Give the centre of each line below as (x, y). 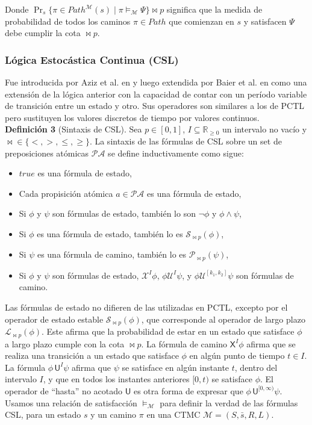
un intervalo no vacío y (265, 129)
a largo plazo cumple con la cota (65, 343)
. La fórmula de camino (184, 343)
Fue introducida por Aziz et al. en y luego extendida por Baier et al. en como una (156, 82)
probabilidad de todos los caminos (68, 21)
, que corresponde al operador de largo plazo (223, 319)
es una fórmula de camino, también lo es (112, 254)
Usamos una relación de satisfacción (71, 402)
